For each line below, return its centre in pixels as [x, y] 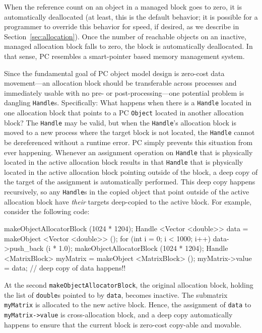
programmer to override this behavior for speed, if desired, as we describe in [122, 26]
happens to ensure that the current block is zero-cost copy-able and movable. [123, 324]
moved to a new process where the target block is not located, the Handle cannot [129, 132]
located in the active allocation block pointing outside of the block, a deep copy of [131, 172]
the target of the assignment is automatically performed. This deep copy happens [130, 182]
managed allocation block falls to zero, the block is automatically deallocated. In [128, 46]
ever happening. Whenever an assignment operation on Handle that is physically [128, 152]
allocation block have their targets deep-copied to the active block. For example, [128, 201]
